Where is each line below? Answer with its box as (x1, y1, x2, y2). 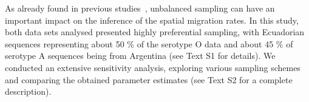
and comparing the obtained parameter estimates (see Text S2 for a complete (5, 73, 293, 86)
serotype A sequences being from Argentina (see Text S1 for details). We (5, 49, 276, 62)
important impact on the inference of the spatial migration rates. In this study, (5, 13, 299, 26)
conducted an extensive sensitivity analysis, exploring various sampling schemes (5, 61, 301, 73)
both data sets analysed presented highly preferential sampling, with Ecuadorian (5, 25, 305, 38)
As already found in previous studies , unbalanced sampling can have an (5, 2, 275, 14)
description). (5, 85, 52, 98)
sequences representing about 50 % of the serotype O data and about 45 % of (5, 37, 293, 50)
